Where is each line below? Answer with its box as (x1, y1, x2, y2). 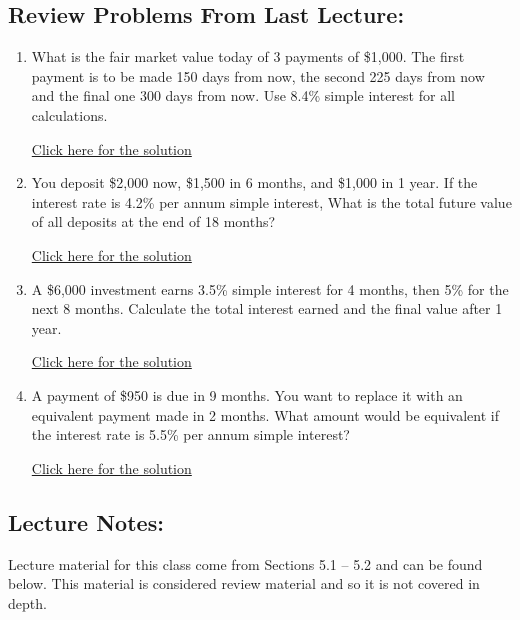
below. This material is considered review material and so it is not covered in (8, 573, 480, 594)
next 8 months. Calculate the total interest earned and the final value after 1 (31, 298, 503, 319)
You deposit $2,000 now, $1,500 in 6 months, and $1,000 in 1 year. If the (31, 172, 478, 193)
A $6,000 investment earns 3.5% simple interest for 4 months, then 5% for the (31, 278, 509, 299)
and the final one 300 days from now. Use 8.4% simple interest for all (31, 85, 455, 106)
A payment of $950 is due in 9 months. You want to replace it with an (31, 384, 463, 405)
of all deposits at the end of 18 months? (31, 211, 276, 232)
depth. (8, 592, 47, 613)
